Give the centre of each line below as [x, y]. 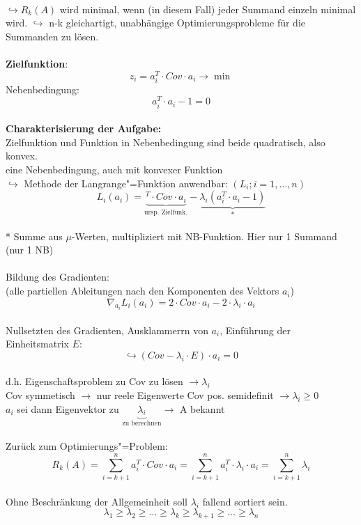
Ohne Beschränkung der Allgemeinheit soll [97, 501]
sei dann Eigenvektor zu [68, 408]
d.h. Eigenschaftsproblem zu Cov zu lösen [94, 381]
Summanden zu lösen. [52, 36]
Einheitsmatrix [37, 344]
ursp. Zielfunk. [166, 212]
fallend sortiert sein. [245, 501]
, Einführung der [255, 330]
